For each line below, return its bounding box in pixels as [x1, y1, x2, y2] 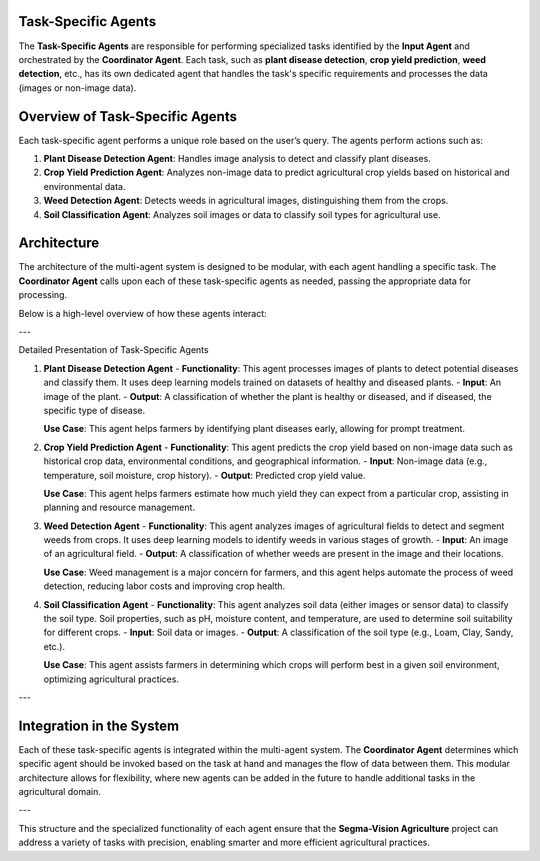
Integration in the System [18, 717, 180, 734]
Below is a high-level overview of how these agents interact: [18, 307, 267, 319]
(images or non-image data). [18, 81, 137, 94]
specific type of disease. [43, 404, 146, 416]
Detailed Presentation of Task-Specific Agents [18, 344, 209, 356]
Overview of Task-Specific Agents [18, 108, 237, 125]
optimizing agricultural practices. [43, 673, 180, 685]
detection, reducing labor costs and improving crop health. [43, 580, 286, 592]
